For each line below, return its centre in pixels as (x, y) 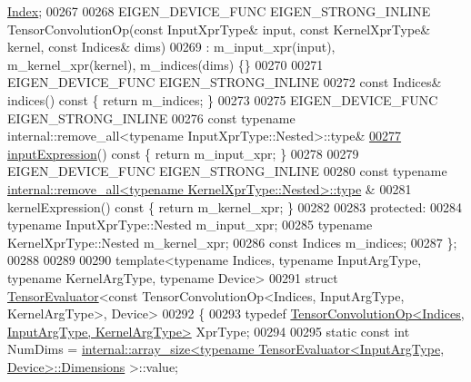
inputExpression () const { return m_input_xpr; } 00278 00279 (183, 153)
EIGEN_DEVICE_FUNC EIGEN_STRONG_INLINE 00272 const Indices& (225, 82)
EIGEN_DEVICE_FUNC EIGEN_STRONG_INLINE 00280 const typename (227, 171)
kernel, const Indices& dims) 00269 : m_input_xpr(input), (171, 47)
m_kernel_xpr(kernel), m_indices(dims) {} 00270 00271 (165, 64)
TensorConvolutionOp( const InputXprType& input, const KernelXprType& (219, 29)
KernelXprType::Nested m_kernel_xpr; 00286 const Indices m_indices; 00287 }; (232, 242)
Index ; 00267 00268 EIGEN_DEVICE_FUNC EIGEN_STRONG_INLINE (219, 11)
